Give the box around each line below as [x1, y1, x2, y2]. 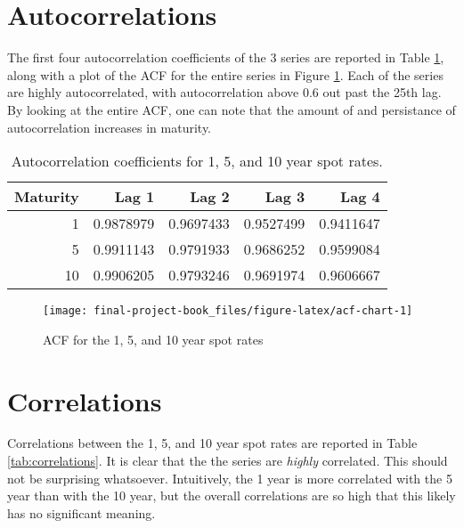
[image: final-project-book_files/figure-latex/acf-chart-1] [43, 305, 413, 318]
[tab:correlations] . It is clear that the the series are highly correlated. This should [7, 451, 448, 470]
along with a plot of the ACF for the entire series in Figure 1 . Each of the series [7, 65, 444, 84]
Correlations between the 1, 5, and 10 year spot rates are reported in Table [7, 434, 418, 452]
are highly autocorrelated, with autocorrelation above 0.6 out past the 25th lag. [7, 83, 442, 102]
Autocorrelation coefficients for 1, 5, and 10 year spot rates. [11, 150, 383, 172]
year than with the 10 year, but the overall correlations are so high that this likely [7, 486, 456, 505]
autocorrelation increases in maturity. [7, 118, 211, 136]
